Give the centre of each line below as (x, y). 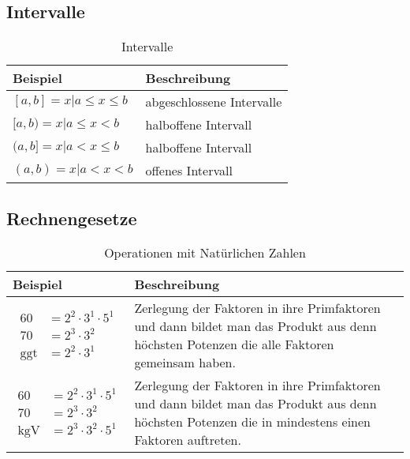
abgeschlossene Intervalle (214, 102)
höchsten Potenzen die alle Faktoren (234, 344)
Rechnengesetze (72, 218)
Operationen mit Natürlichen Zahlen (205, 253)
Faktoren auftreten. (188, 440)
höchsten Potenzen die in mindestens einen (253, 422)
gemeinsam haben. (185, 363)
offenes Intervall (189, 171)
